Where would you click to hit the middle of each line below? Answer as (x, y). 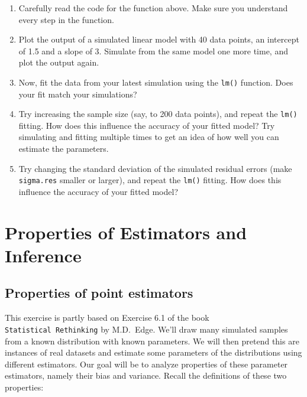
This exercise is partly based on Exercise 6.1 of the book (107, 318)
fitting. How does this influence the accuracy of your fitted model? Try (147, 125)
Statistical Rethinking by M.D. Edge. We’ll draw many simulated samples (146, 329)
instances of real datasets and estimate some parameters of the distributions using (153, 352)
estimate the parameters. (64, 149)
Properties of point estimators (99, 293)
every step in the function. (66, 19)
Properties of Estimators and (126, 232)
